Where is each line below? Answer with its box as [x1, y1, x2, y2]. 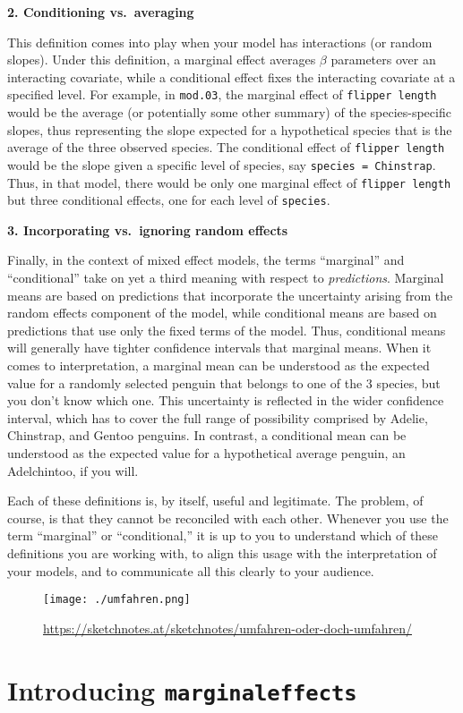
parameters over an [330, 50, 436, 69]
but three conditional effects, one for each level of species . [7, 191, 330, 209]
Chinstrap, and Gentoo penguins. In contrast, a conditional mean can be [7, 426, 407, 445]
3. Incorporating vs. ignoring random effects [7, 220, 288, 239]
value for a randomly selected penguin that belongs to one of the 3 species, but [7, 373, 441, 392]
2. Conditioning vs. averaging [7, 3, 194, 21]
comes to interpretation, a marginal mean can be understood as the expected [7, 356, 430, 374]
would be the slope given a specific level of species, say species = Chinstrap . [7, 155, 436, 174]
